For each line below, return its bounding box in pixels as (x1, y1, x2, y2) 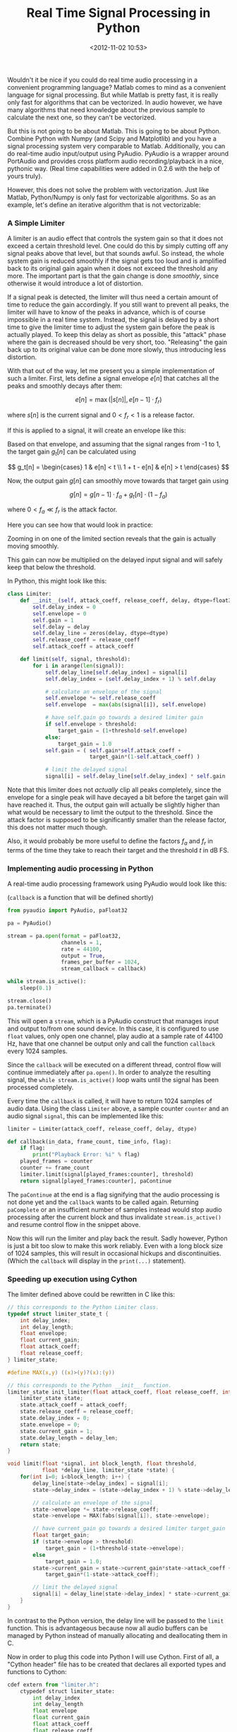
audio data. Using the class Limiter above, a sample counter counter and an (7, 1104, 229, 1113)
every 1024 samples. (7, 1047, 68, 1055)
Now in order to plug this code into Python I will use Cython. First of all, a (7, 1652, 219, 1661)
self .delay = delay (32, 623, 90, 630)
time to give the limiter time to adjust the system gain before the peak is (7, 323, 215, 331)
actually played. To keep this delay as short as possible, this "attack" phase (7, 331, 226, 339)
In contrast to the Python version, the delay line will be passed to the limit (7, 1616, 224, 1625)
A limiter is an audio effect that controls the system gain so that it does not (7, 235, 224, 243)
